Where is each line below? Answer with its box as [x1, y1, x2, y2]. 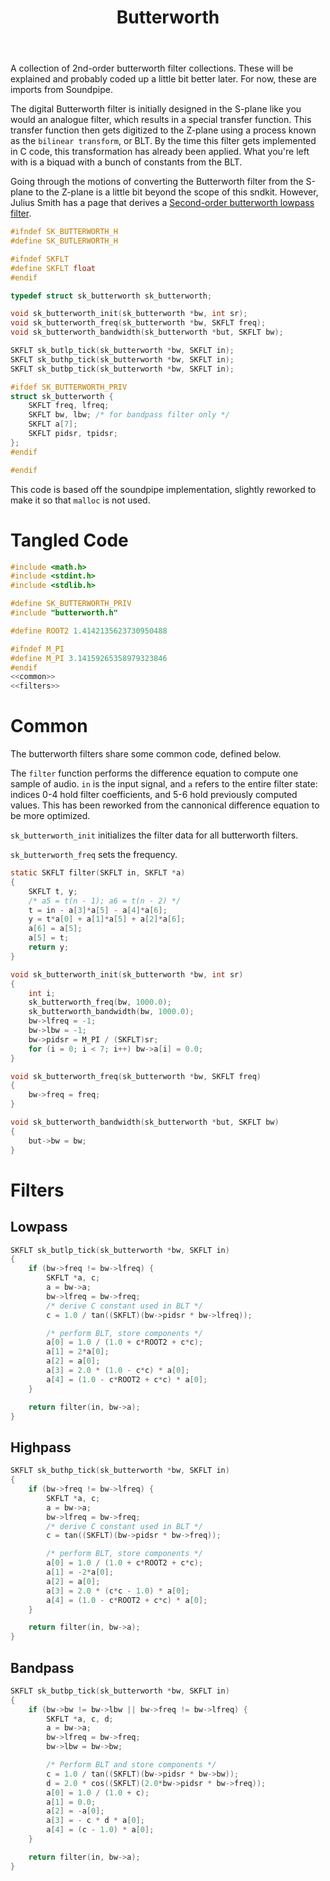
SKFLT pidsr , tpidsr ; [28, 429, 118, 439]
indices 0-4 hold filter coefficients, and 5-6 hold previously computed [10, 789, 298, 801]
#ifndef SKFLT [10, 254, 70, 264]
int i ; [28, 988, 56, 998]
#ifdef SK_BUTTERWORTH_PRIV [10, 382, 128, 392]
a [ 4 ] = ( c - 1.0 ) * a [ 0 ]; [46, 1825, 155, 1835]
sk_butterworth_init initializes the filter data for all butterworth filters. [10, 829, 299, 841]
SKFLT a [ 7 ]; [28, 419, 78, 430]
